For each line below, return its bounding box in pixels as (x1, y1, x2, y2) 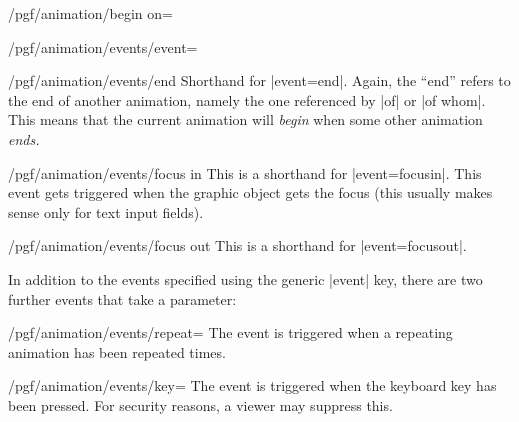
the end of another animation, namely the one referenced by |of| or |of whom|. (8, 89, 486, 110)
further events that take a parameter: (8, 288, 237, 309)
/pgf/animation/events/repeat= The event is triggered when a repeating (8, 322, 453, 343)
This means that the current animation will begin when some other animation (8, 109, 483, 130)
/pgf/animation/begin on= (8, 3, 173, 23)
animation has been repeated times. (8, 341, 226, 362)
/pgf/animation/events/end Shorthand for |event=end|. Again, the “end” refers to (8, 70, 511, 91)
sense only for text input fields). (8, 201, 204, 222)
